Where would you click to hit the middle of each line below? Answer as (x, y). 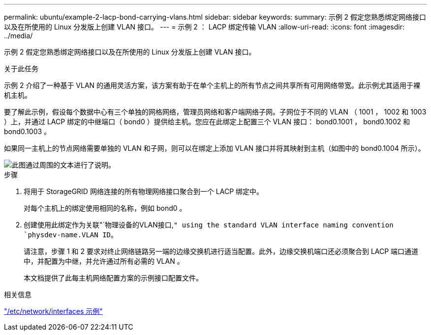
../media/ (18, 36)
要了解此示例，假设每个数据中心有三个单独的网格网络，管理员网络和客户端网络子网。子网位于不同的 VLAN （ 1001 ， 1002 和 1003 (215, 112)
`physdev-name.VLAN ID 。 (71, 235)
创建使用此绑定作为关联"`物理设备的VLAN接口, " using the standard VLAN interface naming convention (209, 225)
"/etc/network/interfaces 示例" (53, 311)
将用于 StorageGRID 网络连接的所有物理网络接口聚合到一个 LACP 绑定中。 (144, 191)
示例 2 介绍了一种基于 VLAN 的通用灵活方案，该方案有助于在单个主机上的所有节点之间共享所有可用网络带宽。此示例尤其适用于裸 (212, 85)
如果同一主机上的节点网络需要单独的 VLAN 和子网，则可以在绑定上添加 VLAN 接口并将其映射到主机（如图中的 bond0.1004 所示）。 (215, 148)
